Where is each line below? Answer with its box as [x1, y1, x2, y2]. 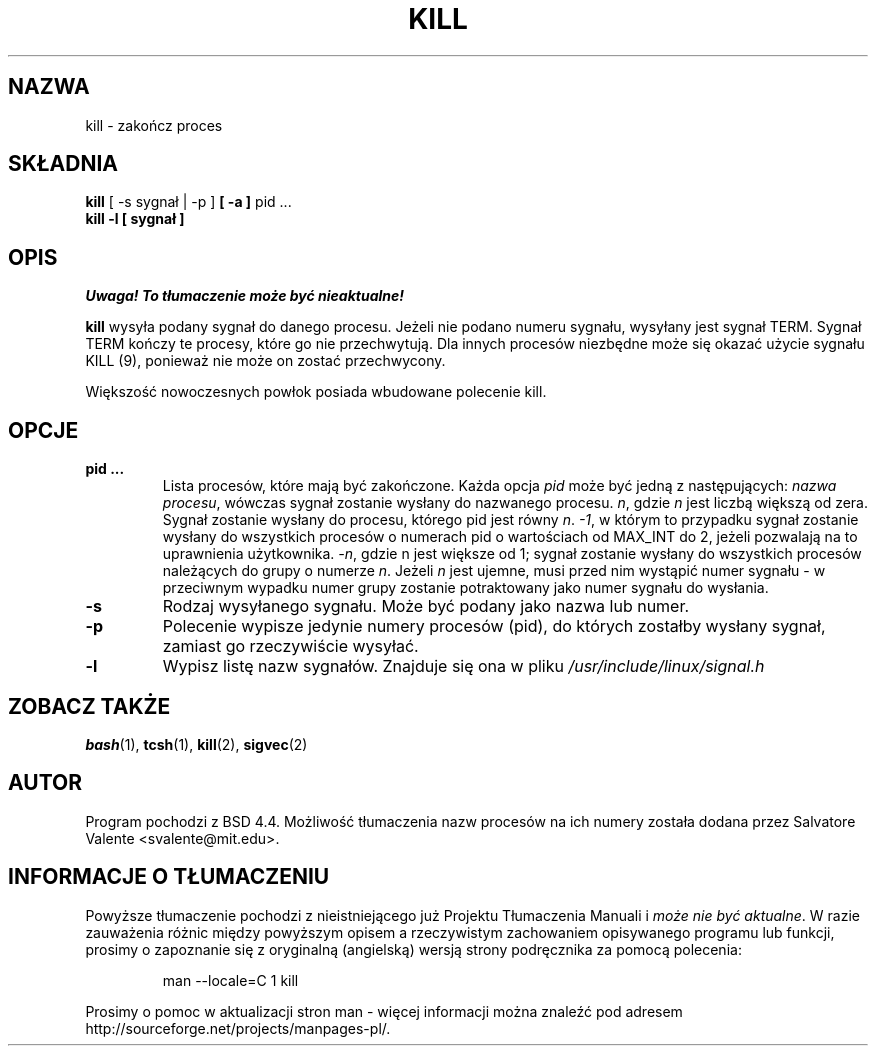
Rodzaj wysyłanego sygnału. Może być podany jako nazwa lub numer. [162, 596, 690, 617]
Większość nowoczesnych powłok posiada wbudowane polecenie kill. [85, 383, 547, 401]
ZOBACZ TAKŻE [8, 693, 171, 719]
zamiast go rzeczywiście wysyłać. [162, 636, 419, 657]
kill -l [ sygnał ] [85, 210, 185, 228]
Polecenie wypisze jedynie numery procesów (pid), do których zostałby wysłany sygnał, [162, 616, 826, 637]
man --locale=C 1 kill [162, 971, 299, 989]
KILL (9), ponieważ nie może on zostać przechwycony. [85, 352, 446, 370]
